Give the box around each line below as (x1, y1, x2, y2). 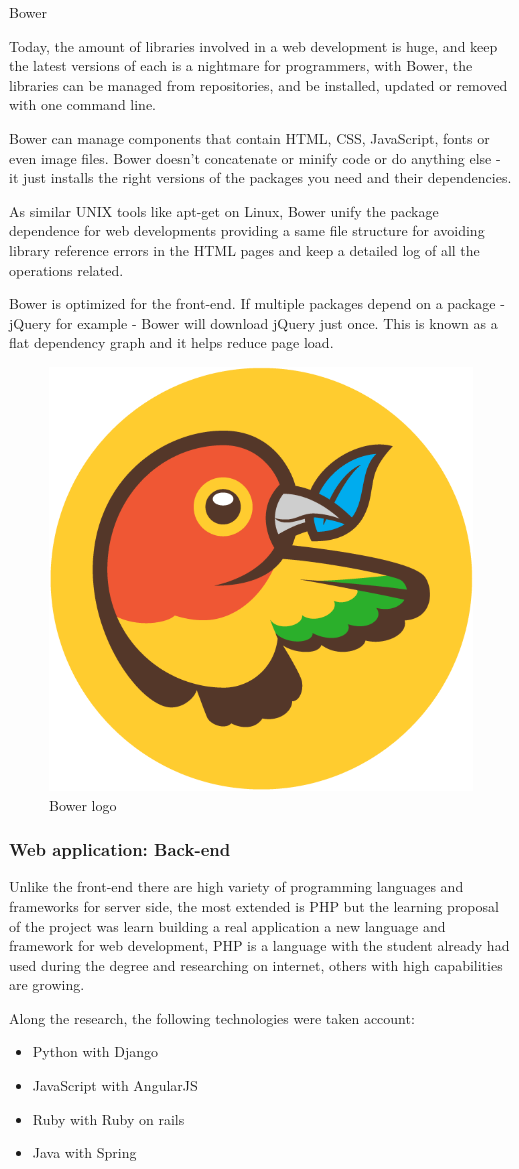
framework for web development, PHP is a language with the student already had (9, 935, 510, 956)
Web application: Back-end (9, 837, 231, 862)
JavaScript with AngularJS (32, 1075, 198, 1096)
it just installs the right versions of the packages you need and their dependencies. (9, 167, 512, 188)
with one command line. (9, 94, 156, 115)
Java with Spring (32, 1142, 137, 1163)
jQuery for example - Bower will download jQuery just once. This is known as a (9, 312, 498, 333)
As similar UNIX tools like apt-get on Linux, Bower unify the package (9, 200, 439, 221)
